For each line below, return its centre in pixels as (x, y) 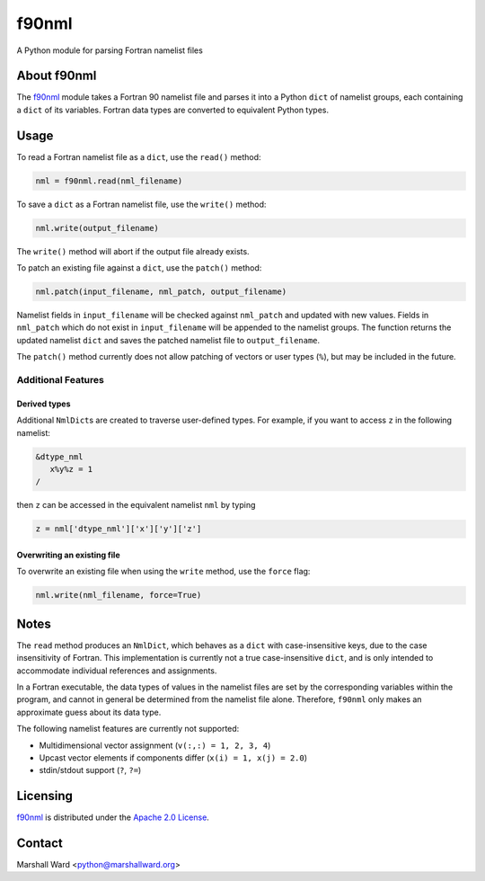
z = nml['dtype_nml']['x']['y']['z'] (119, 529)
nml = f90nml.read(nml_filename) (109, 181)
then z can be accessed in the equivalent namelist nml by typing (136, 505)
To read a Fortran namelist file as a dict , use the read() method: (139, 156)
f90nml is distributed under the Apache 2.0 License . (113, 817)
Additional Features (61, 379)
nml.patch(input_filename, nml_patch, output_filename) (161, 292)
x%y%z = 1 (71, 469)
